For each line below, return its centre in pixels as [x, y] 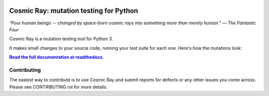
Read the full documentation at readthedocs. [57, 57]
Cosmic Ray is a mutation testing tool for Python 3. [61, 39]
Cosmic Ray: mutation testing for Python [74, 11]
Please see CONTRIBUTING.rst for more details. [59, 87]
